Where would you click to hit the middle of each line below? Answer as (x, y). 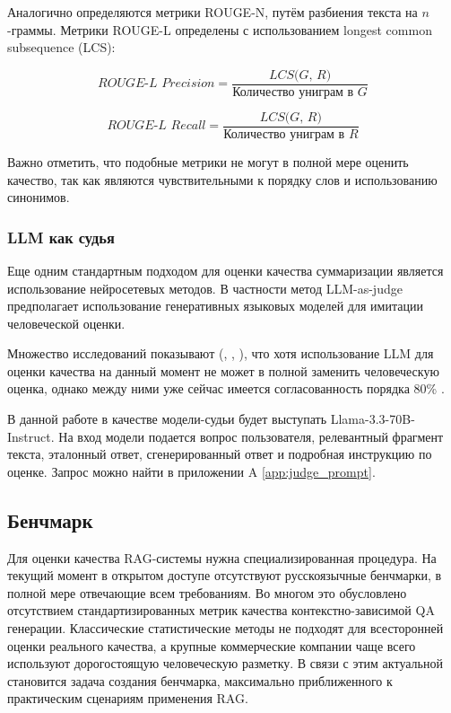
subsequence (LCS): (61, 47)
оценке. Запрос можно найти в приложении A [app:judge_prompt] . (191, 471)
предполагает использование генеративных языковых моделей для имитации (215, 306)
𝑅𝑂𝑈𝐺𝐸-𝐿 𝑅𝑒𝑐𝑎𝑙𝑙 (156, 126)
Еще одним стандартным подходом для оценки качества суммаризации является (225, 270)
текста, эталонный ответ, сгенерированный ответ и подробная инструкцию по (220, 454)
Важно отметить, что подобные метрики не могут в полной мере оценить (208, 161)
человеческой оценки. (66, 323)
